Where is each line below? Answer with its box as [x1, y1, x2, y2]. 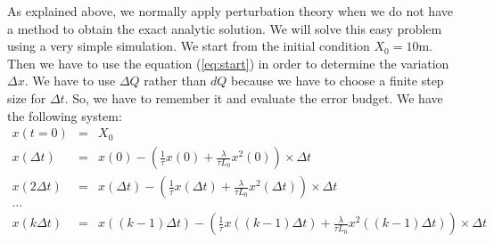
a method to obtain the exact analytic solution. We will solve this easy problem [7, 19, 442, 37]
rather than [144, 71, 207, 90]
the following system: [7, 106, 122, 125]
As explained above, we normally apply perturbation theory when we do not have [7, 2, 453, 20]
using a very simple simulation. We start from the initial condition [7, 36, 370, 55]
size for [7, 88, 46, 107]
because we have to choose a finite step [231, 71, 444, 90]
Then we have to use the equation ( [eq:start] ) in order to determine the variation [7, 53, 449, 72]
